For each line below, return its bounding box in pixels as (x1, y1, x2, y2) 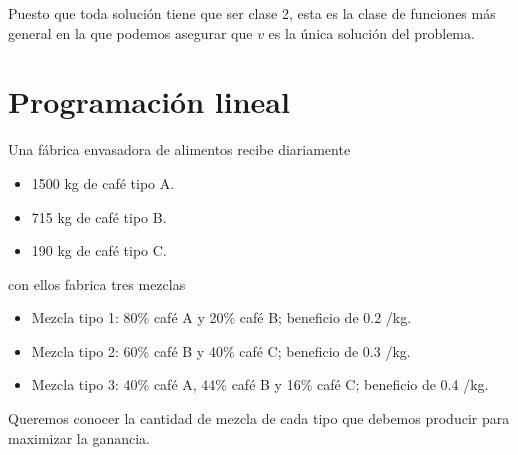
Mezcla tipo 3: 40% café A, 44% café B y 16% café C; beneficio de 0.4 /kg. (31, 374, 489, 395)
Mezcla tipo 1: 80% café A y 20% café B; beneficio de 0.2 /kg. (31, 307, 412, 328)
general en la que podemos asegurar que (8, 22, 253, 43)
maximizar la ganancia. (8, 427, 150, 448)
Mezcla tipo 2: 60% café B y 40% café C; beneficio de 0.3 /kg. (31, 340, 411, 361)
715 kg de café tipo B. (31, 206, 167, 227)
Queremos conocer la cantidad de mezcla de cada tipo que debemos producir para (8, 408, 510, 429)
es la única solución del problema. (268, 22, 475, 43)
